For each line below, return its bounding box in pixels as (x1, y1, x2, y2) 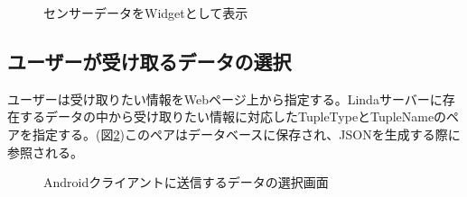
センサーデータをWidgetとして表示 (43, 4, 248, 22)
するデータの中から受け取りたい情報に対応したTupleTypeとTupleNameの (19, 107, 447, 126)
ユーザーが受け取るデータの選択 (7, 47, 292, 75)
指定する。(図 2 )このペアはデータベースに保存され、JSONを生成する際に (32, 124, 461, 143)
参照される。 (7, 142, 83, 161)
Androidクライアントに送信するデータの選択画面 (43, 173, 329, 192)
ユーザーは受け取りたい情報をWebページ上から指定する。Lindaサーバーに (7, 89, 443, 108)
